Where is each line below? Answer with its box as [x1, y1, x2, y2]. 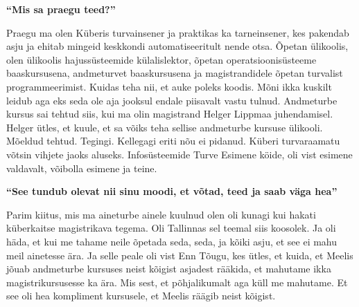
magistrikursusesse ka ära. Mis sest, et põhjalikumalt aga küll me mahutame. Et [6, 275, 348, 289]
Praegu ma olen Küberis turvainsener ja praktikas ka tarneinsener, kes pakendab [6, 25, 349, 39]
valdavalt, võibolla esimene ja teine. [6, 160, 157, 175]
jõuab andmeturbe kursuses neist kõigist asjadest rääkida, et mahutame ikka [6, 261, 331, 276]
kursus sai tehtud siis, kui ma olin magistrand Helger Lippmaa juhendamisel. [6, 106, 333, 121]
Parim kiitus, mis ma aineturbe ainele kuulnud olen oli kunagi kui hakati [6, 207, 316, 221]
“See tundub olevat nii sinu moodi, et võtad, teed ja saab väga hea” [6, 184, 338, 198]
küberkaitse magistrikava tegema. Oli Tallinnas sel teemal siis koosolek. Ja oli [6, 221, 336, 235]
